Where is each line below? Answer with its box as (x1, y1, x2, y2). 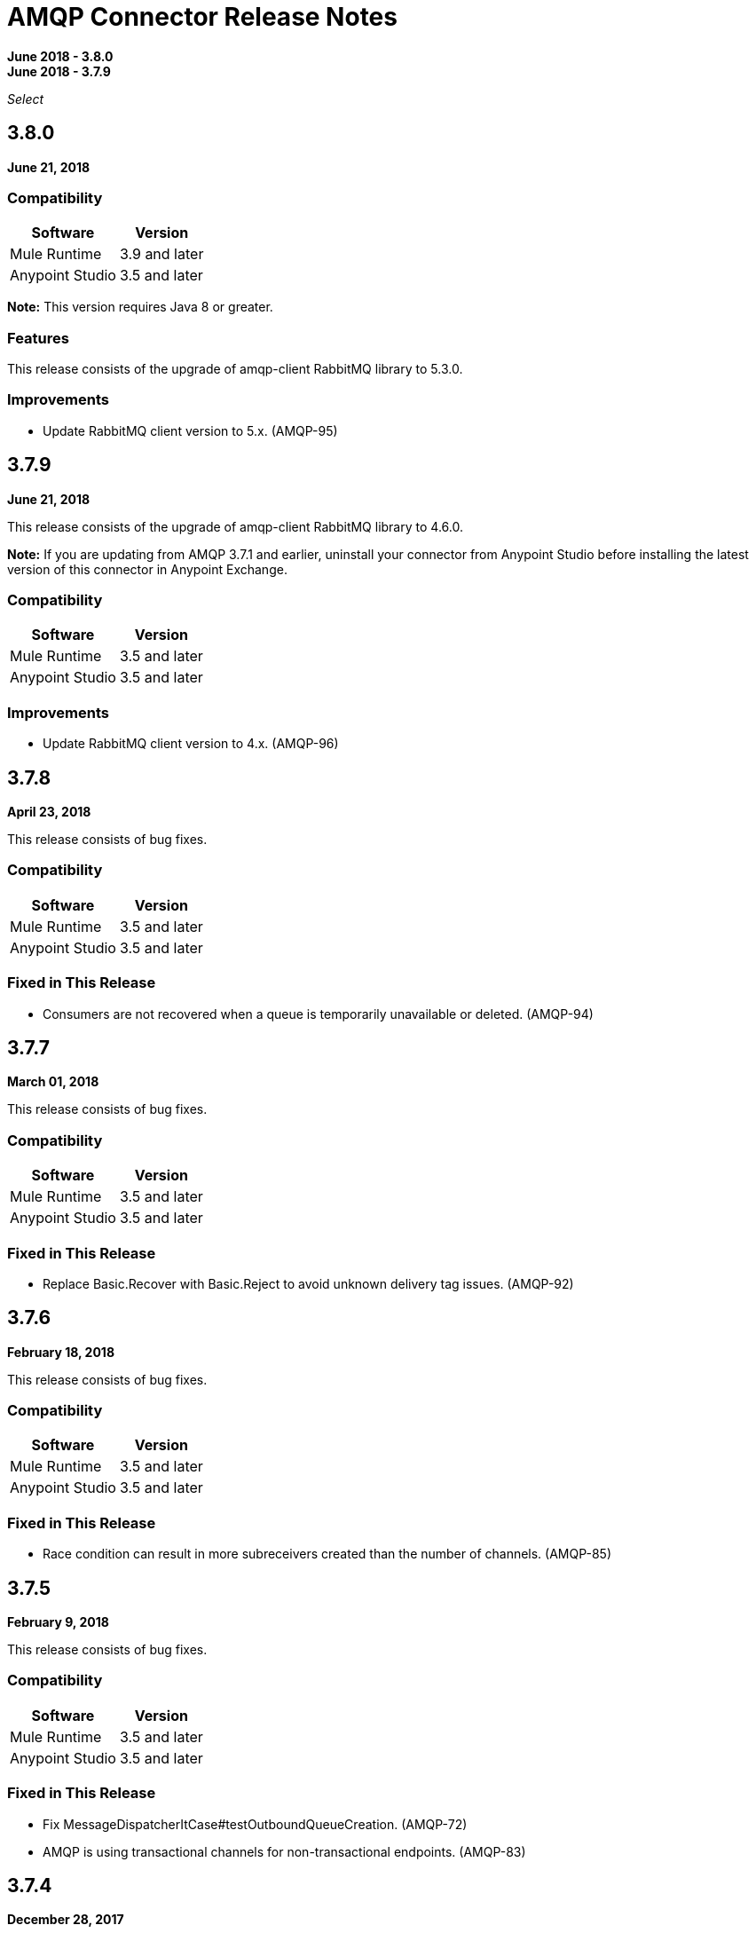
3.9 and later (119, 245, 204, 264)
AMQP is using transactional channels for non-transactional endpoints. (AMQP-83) (43, 1843, 526, 1859)
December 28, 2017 (7, 1912, 124, 1928)
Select (7, 91, 44, 107)
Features (7, 328, 69, 347)
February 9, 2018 (7, 1614, 109, 1630)
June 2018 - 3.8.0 (7, 48, 114, 64)
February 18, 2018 (7, 1344, 115, 1360)
